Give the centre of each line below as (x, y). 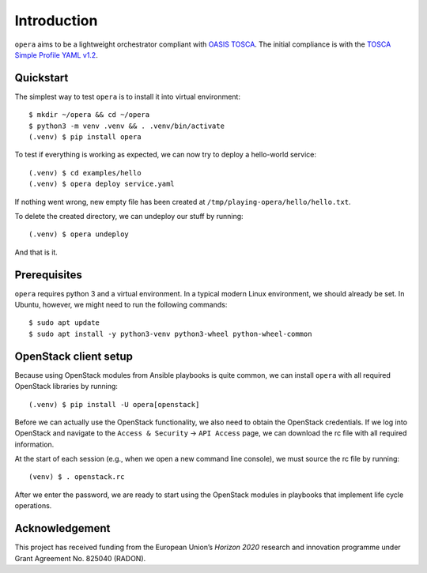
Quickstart (42, 78)
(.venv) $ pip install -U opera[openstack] (114, 404)
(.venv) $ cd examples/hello (85, 173)
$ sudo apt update (64, 323)
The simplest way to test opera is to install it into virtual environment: (128, 96)
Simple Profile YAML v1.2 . (56, 55)
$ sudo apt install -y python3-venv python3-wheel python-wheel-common (170, 334)
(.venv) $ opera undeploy (79, 234)
